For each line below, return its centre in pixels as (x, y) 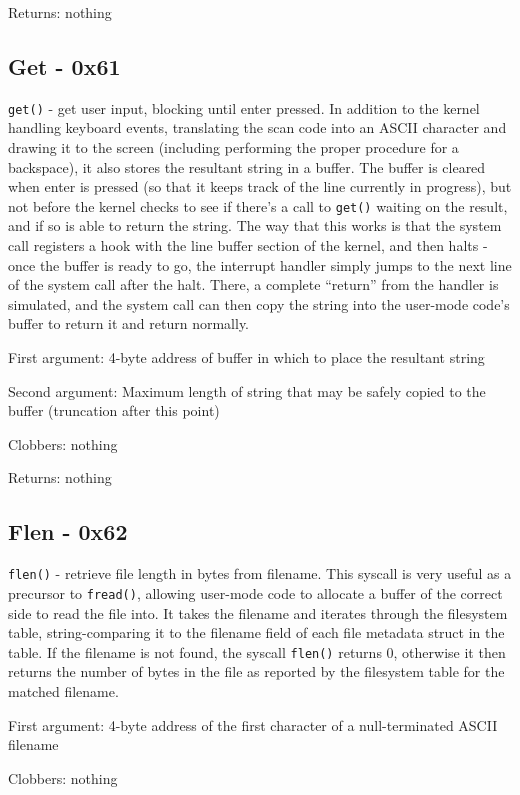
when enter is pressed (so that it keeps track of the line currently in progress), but (260, 186)
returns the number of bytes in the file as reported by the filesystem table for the (256, 671)
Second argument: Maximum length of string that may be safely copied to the (247, 390)
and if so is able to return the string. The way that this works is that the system (255, 225)
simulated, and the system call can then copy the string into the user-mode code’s (259, 303)
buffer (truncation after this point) (114, 410)
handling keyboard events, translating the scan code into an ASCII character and (257, 127)
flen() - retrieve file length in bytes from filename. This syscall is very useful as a (260, 573)
